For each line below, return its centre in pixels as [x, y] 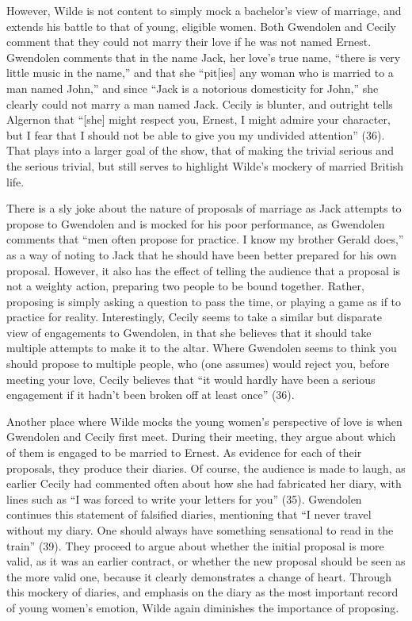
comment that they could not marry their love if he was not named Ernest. [189, 42]
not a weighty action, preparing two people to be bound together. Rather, [185, 286]
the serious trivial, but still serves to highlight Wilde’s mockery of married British [205, 165]
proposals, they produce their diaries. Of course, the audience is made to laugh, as [206, 468]
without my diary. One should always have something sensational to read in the [200, 530]
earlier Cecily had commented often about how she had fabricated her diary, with [204, 483]
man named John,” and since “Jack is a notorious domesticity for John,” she [193, 88]
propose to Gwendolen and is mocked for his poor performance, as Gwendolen [196, 223]
